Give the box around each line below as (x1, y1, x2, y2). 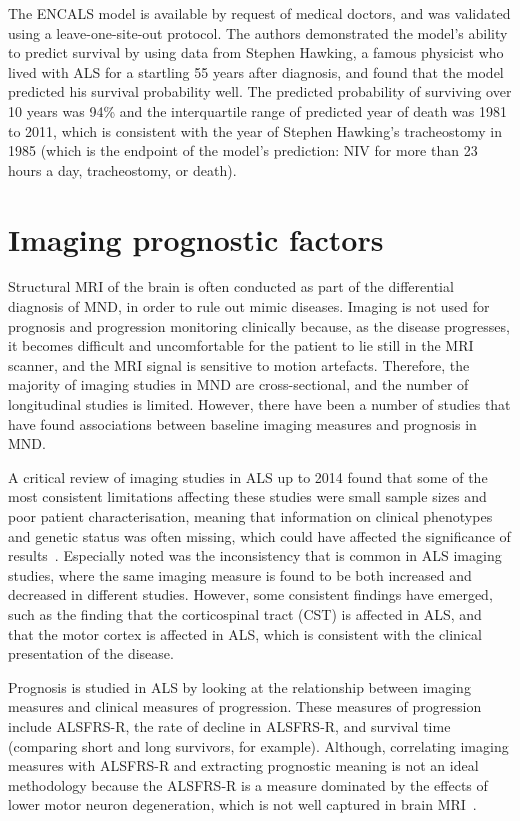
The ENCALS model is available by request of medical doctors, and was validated (8, 3, 511, 23)
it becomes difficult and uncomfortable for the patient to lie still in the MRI (8, 335, 474, 356)
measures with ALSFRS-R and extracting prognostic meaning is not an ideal (8, 755, 479, 776)
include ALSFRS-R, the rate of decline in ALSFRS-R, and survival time (8, 715, 451, 736)
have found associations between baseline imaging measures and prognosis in (8, 413, 477, 434)
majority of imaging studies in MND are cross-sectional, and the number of (8, 374, 469, 395)
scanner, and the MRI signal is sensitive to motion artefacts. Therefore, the (8, 354, 470, 375)
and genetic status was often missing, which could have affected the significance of (8, 525, 511, 546)
